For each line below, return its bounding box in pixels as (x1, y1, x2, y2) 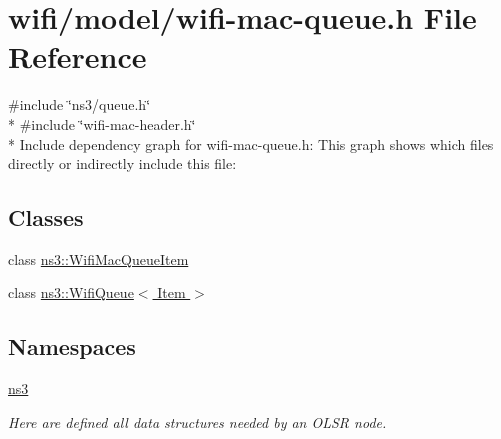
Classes (8, 202, 84, 233)
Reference (8, 36, 147, 77)
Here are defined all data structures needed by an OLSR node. (8, 411, 387, 432)
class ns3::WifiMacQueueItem (8, 248, 189, 269)
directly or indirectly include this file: (8, 153, 237, 174)
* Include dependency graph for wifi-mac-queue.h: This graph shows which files (8, 133, 494, 154)
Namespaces (8, 331, 136, 362)
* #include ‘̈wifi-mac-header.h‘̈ (8, 113, 196, 134)
